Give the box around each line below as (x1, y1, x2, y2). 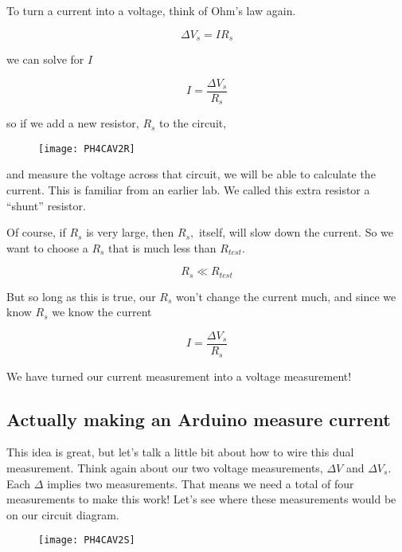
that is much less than (108, 239, 217, 256)
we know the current (52, 303, 152, 320)
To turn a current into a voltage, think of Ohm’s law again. (6, 2, 296, 18)
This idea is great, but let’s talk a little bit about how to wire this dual (6, 444, 354, 460)
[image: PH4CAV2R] (38, 143, 135, 155)
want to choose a (6, 239, 88, 256)
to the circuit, (159, 115, 227, 131)
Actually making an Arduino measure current (6, 406, 391, 431)
